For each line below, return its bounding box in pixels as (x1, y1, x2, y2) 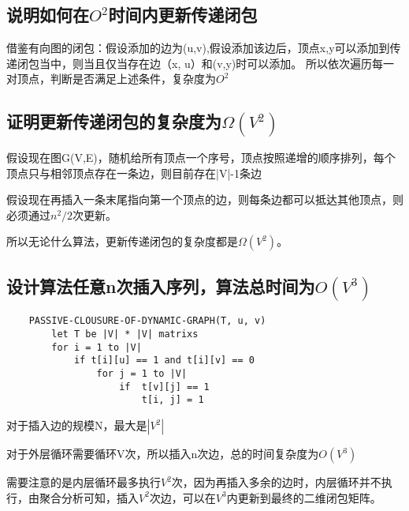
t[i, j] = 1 (141, 394, 204, 406)
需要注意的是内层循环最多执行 (6, 474, 161, 490)
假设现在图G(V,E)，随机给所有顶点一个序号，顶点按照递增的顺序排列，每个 (6, 149, 396, 166)
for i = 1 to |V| (51, 341, 142, 353)
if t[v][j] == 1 (119, 381, 210, 393)
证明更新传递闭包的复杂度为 (6, 109, 221, 133)
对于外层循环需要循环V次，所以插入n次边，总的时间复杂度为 (6, 445, 319, 462)
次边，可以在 (149, 489, 216, 505)
